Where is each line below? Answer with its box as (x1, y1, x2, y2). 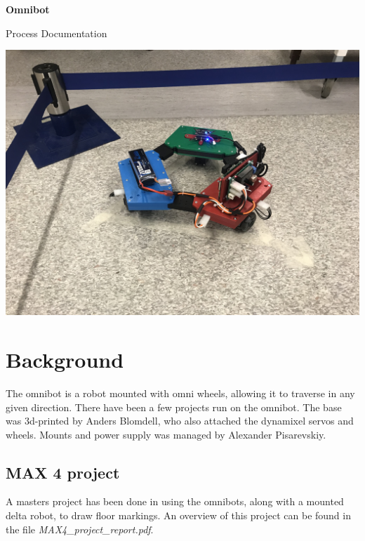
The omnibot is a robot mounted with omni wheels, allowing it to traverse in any (6, 385, 355, 400)
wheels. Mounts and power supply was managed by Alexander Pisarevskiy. (6, 427, 326, 441)
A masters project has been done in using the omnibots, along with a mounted (6, 494, 344, 509)
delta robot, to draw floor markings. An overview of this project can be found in (6, 508, 351, 523)
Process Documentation (6, 25, 107, 40)
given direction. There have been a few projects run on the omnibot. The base (6, 399, 342, 414)
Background (6, 345, 124, 373)
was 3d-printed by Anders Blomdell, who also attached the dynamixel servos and (6, 413, 354, 428)
